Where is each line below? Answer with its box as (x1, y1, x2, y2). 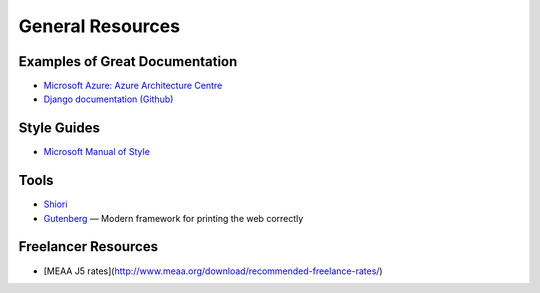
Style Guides (18, 120, 100, 137)
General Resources (18, 15, 180, 37)
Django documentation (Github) (43, 93, 174, 105)
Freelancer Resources (18, 238, 159, 255)
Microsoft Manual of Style (43, 146, 150, 158)
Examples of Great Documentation (18, 53, 238, 70)
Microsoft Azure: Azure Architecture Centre (43, 80, 223, 92)
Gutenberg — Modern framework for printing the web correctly (43, 212, 304, 224)
